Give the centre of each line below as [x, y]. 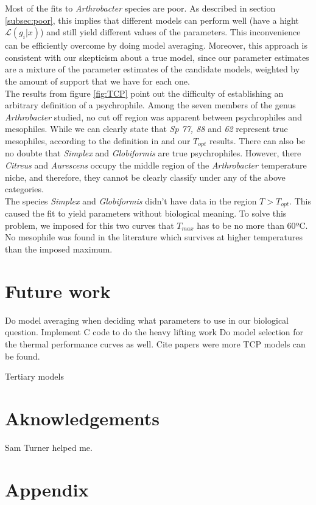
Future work [58, 291]
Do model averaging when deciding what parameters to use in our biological [147, 320]
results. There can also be [257, 140]
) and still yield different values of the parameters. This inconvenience [170, 32]
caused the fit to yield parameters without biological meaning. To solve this [146, 213]
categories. [24, 189]
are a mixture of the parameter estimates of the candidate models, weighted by [153, 69]
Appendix [47, 489]
